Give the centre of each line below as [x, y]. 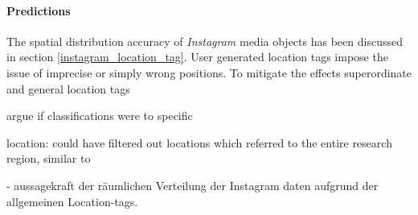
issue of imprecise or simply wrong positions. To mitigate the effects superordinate [209, 72]
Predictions [39, 10]
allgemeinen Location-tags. [72, 201]
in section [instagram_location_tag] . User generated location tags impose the [197, 57]
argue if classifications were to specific [100, 116]
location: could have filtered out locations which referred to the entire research [199, 142]
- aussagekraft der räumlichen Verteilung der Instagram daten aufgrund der [193, 185]
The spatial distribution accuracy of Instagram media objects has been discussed [205, 41]
